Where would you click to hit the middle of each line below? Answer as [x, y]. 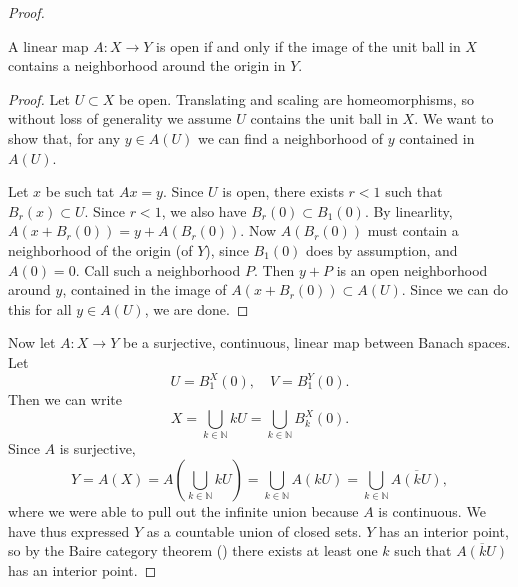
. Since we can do [454, 289]
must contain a [413, 230]
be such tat [80, 191]
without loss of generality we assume [120, 118]
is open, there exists [283, 191]
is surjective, [97, 448]
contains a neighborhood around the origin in [147, 65]
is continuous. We [432, 511]
